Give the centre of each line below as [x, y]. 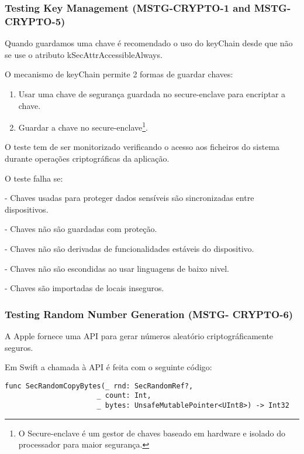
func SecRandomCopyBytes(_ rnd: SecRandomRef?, [99, 386]
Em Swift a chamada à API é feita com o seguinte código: [108, 367]
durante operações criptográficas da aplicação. [87, 158]
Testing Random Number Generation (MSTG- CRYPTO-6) [149, 314]
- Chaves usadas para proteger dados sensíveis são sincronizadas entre [129, 198]
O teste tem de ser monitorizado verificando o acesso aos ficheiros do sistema [142, 147]
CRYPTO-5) [35, 21]
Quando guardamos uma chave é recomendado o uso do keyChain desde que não [149, 43]
